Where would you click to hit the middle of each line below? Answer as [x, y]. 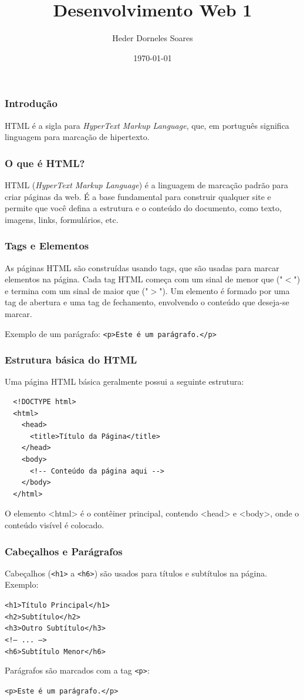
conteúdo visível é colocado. [55, 524]
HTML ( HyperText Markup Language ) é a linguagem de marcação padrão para [147, 185]
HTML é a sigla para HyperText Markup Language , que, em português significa [147, 125]
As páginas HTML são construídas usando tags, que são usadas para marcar [142, 267]
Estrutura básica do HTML [71, 360]
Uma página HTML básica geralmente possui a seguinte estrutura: [124, 381]
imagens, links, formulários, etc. [62, 219]
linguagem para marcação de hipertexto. [77, 137]
